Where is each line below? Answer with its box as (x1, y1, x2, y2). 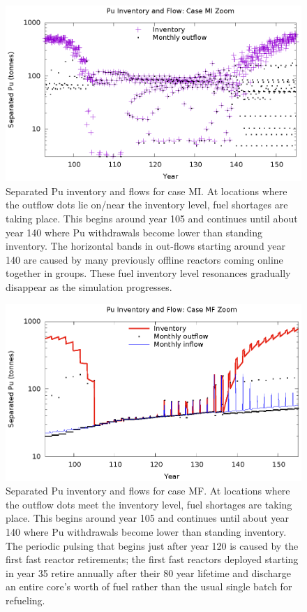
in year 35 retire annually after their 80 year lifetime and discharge (6, 565, 292, 580)
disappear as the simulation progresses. (6, 280, 172, 294)
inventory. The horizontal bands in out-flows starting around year (6, 239, 286, 253)
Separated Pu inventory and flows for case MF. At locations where (6, 483, 290, 498)
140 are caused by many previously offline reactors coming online (6, 252, 283, 266)
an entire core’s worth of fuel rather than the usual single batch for (6, 579, 292, 594)
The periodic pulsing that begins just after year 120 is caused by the (6, 538, 299, 553)
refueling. (6, 593, 45, 608)
